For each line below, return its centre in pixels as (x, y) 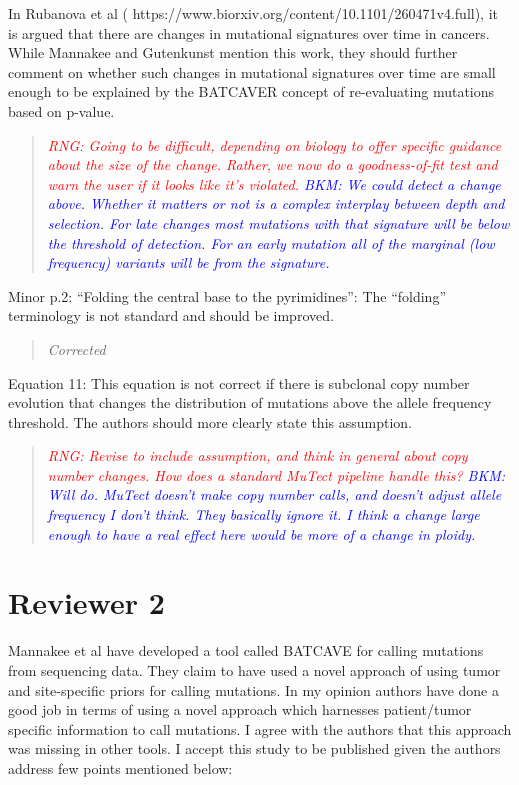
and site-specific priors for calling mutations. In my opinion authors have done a (253, 689)
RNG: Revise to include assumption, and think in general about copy (257, 455)
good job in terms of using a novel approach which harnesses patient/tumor (240, 709)
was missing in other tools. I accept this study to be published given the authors (254, 748)
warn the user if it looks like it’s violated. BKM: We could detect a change (274, 183)
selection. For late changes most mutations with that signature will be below (278, 222)
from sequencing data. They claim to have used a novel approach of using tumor (254, 669)
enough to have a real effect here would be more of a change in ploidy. (261, 533)
